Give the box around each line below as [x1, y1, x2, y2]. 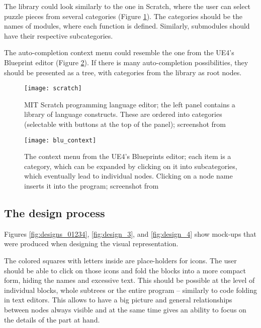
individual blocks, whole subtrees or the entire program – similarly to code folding [4, 284, 257, 295]
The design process [4, 205, 105, 221]
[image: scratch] [24, 85, 82, 92]
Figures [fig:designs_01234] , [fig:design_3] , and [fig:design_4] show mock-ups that [4, 228, 256, 239]
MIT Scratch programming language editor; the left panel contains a [24, 99, 235, 109]
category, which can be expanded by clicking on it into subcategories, [24, 160, 237, 171]
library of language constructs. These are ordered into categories [24, 109, 222, 119]
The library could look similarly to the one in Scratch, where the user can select [4, 1, 251, 11]
